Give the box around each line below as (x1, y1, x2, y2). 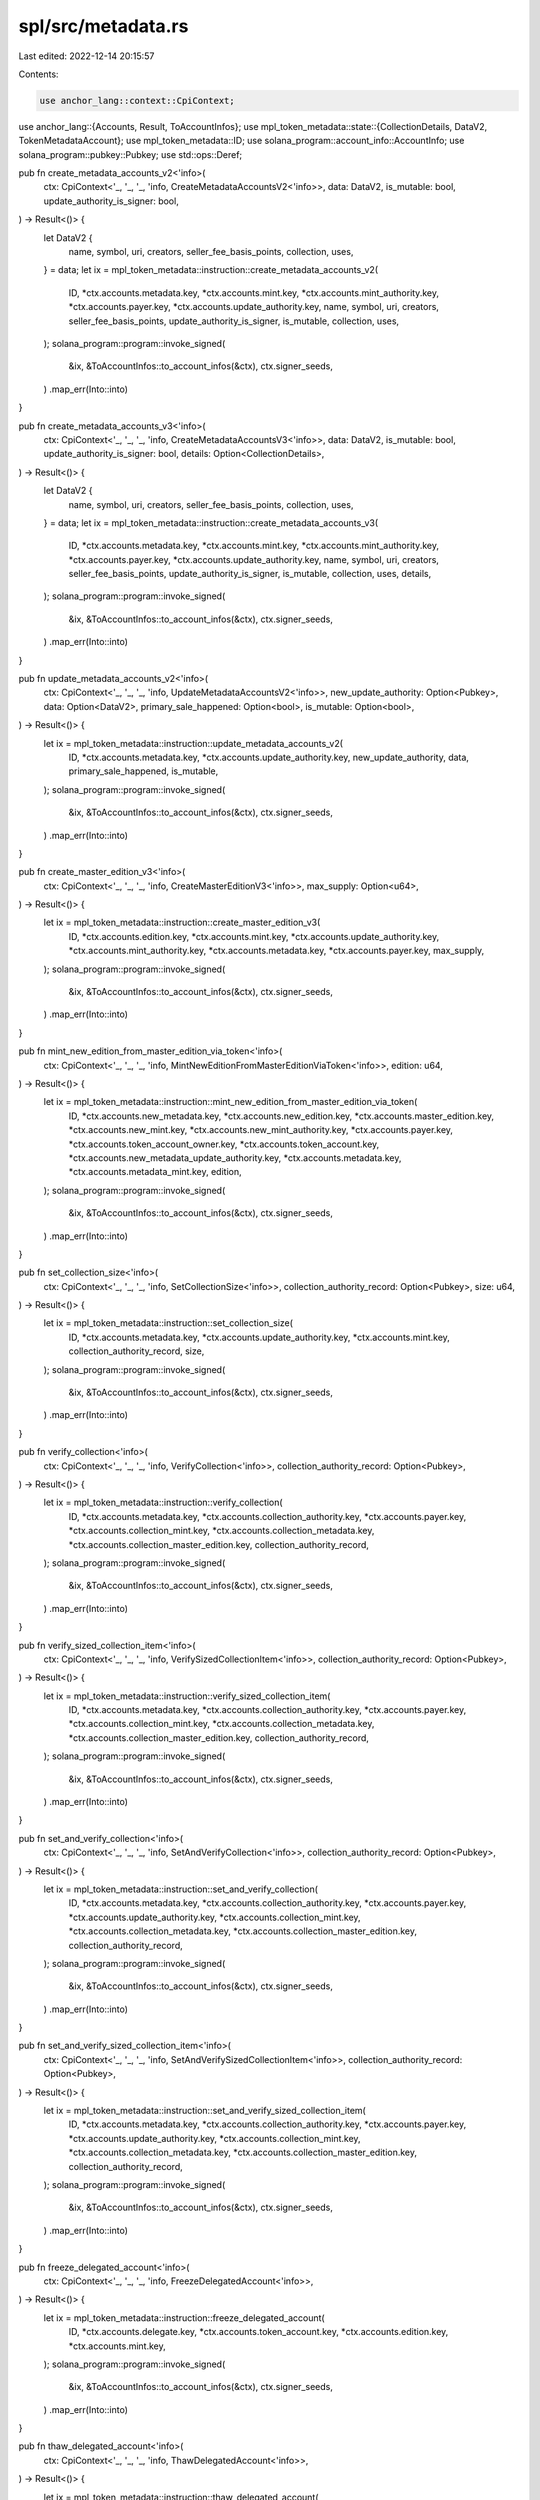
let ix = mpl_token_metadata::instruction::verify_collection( (43, 1496, 284, 1509)
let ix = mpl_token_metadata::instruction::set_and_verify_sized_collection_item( (43, 2105, 367, 2117)
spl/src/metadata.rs (18, 15, 189, 37)
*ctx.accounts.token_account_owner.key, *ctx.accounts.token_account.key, (68, 1138, 380, 1150)
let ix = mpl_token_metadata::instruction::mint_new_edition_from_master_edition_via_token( (43, 1096, 418, 1108)
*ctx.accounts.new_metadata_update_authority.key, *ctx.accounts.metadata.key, (68, 1151, 402, 1164)
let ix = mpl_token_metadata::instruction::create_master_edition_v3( (43, 916, 321, 929)
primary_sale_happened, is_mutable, (68, 765, 219, 777)
